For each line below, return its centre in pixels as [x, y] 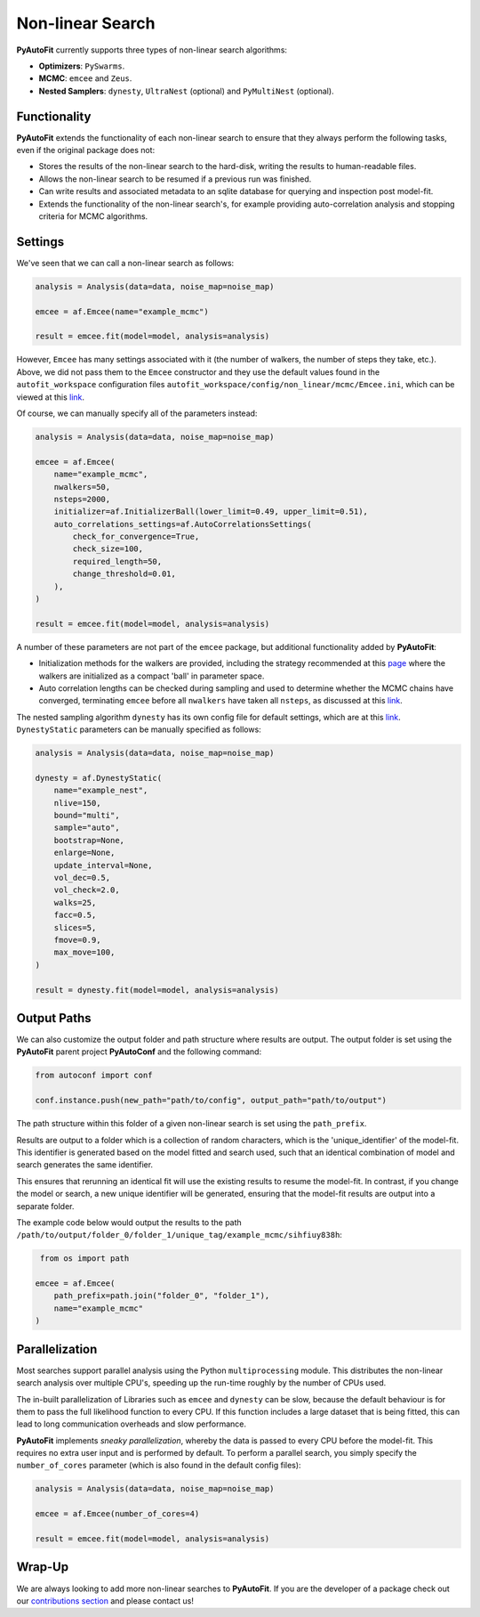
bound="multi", [87, 816]
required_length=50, [117, 561]
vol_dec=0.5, [82, 878]
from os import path [85, 1259]
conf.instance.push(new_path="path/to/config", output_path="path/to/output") [211, 1101]
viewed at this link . [50, 397]
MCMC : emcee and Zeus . [85, 78]
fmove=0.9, [77, 940]
